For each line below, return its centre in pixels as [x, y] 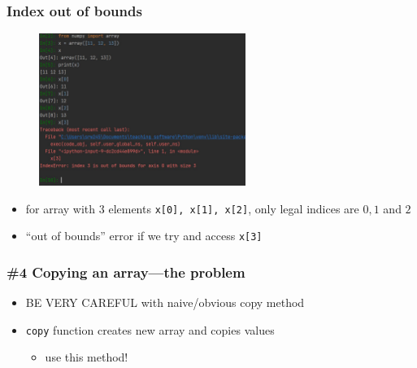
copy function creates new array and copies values [150, 329]
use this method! [87, 357]
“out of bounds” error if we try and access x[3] [144, 236]
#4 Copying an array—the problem [126, 272]
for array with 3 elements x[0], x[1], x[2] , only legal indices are [192, 208]
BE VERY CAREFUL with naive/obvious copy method [165, 302]
